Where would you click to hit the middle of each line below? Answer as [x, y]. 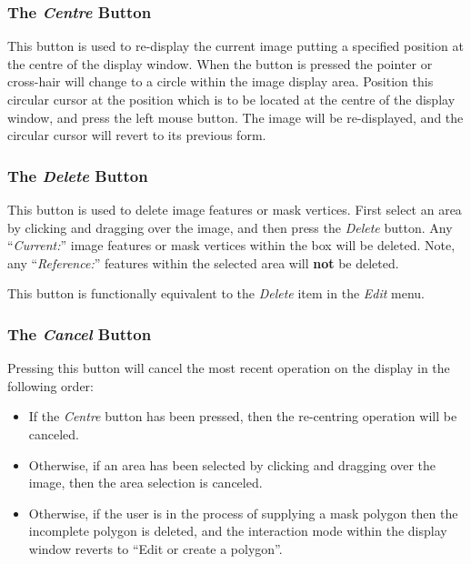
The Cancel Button [80, 333]
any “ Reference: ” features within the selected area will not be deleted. [203, 262]
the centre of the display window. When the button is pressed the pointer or [220, 63]
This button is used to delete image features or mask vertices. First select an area [235, 209]
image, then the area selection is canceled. [145, 483]
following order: [50, 385]
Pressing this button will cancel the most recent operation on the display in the [229, 368]
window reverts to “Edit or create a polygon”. [155, 548]
